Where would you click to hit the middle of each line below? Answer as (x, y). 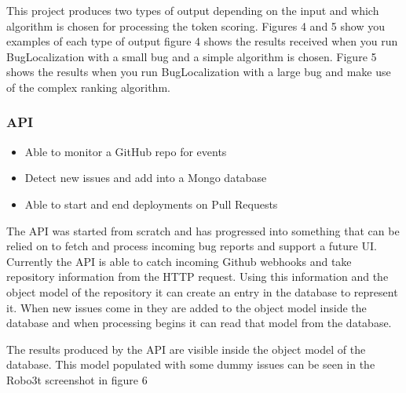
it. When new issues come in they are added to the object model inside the (187, 307)
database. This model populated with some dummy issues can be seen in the (191, 364)
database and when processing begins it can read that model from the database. (199, 323)
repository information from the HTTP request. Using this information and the (198, 277)
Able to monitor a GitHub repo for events (126, 151)
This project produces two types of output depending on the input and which (193, 10)
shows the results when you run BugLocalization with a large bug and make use (199, 72)
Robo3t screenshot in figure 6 (77, 379)
